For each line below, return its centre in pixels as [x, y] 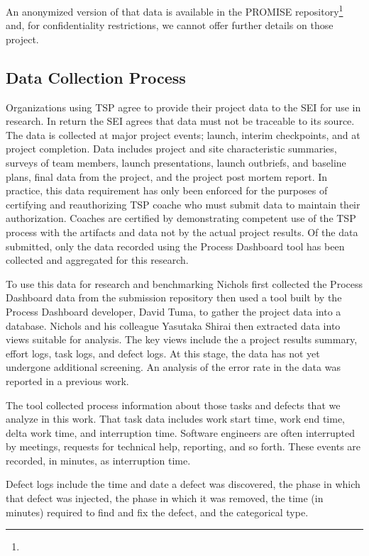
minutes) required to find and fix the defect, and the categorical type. [157, 512]
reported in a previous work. [67, 380]
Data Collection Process [96, 77]
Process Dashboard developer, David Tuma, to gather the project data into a [174, 311]
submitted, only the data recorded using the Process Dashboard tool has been [175, 246]
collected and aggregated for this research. [97, 260]
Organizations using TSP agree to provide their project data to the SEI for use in [183, 107]
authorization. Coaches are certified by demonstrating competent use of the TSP [181, 218]
